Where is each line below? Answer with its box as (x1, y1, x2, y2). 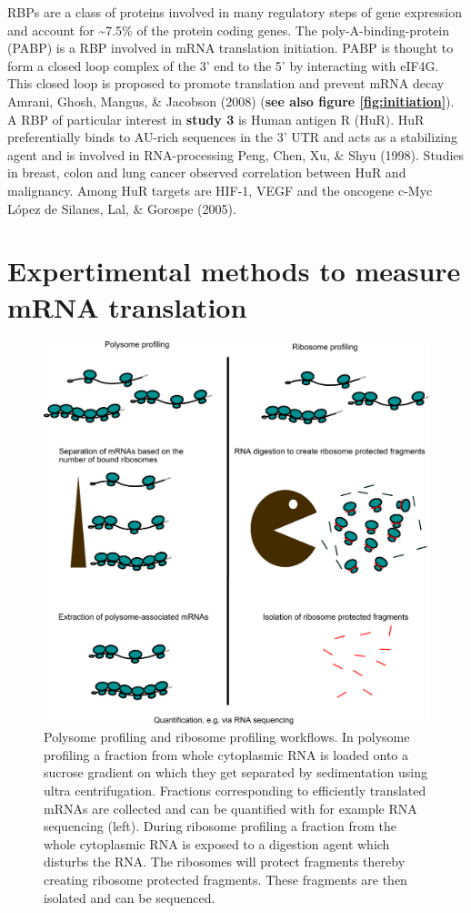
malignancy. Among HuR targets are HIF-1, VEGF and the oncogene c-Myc (7, 180, 433, 199)
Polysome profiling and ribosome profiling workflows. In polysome (44, 727, 410, 746)
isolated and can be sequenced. (44, 888, 215, 907)
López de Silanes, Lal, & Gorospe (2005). (7, 198, 236, 218)
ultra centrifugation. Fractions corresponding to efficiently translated (44, 781, 426, 800)
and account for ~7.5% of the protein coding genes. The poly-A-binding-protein (7, 20, 449, 39)
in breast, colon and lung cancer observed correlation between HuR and (7, 163, 406, 182)
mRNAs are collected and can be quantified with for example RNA (44, 798, 417, 817)
